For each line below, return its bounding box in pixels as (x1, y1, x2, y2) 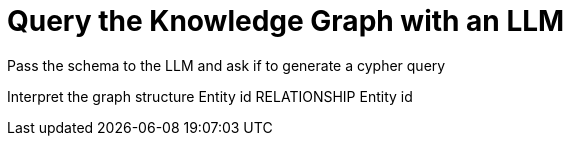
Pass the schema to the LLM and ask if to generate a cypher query (7, 56, 446, 74)
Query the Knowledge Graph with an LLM (7, 4, 565, 38)
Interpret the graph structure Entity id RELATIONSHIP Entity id (7, 87, 413, 105)
